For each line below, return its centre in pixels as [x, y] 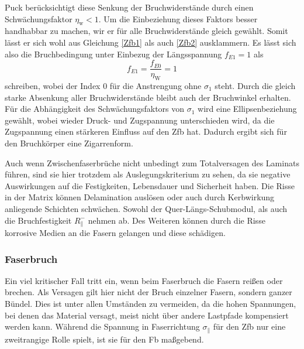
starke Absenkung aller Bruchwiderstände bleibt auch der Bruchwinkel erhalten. [148, 97]
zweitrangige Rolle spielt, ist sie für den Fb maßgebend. [104, 339]
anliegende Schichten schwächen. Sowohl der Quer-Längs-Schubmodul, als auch [146, 208]
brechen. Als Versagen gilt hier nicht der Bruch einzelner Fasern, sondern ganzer [148, 292]
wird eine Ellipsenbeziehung [247, 109]
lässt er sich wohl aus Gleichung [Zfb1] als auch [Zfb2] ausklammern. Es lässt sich [151, 42]
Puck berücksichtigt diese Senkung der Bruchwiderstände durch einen [129, 7]
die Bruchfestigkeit [38, 220]
